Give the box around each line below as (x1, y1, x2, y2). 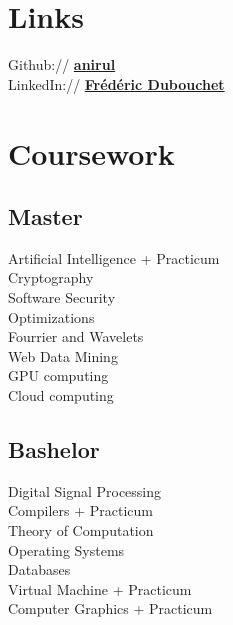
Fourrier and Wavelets (8, 326, 144, 347)
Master (8, 201, 83, 232)
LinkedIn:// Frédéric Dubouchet (8, 73, 225, 94)
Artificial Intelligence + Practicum (8, 247, 220, 268)
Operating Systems (8, 539, 125, 560)
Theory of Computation (8, 520, 154, 541)
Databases (8, 559, 71, 580)
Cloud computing (8, 385, 114, 406)
